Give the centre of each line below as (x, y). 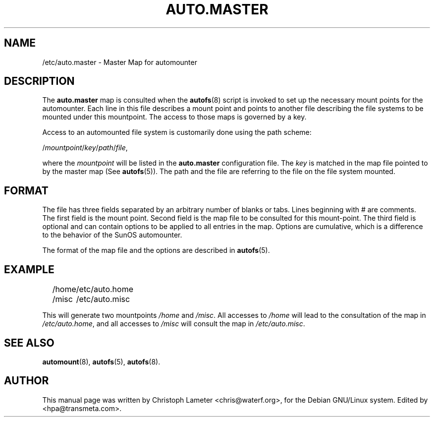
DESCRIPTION (39, 81)
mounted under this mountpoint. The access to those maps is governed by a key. (174, 117)
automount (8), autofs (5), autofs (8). (101, 361)
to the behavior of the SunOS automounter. (112, 235)
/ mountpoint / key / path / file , (85, 148)
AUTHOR (27, 381)
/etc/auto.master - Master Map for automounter (120, 62)
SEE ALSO (29, 343)
